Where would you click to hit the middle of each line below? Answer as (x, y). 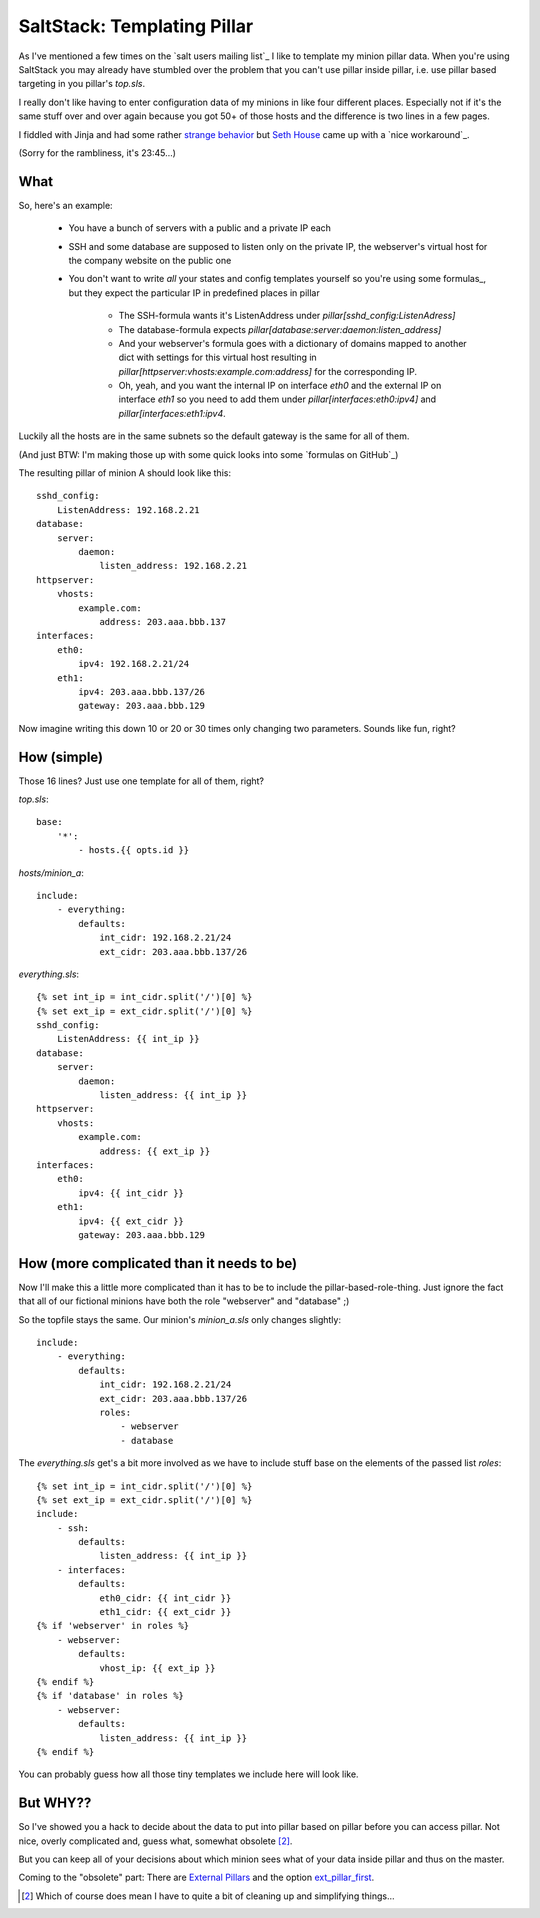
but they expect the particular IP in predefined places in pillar (194, 292)
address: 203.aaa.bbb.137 (163, 621)
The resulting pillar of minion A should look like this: (125, 473)
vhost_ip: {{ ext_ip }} (157, 1668)
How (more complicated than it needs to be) (158, 1263)
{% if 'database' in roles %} (110, 1696)
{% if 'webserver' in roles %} (113, 1626)
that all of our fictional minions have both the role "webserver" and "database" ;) (184, 1301)
